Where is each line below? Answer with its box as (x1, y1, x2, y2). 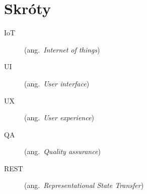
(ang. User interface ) (24, 78, 90, 88)
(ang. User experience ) (24, 112, 94, 123)
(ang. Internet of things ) (24, 44, 100, 55)
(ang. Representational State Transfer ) (24, 180, 144, 190)
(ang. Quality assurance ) (24, 146, 101, 157)
